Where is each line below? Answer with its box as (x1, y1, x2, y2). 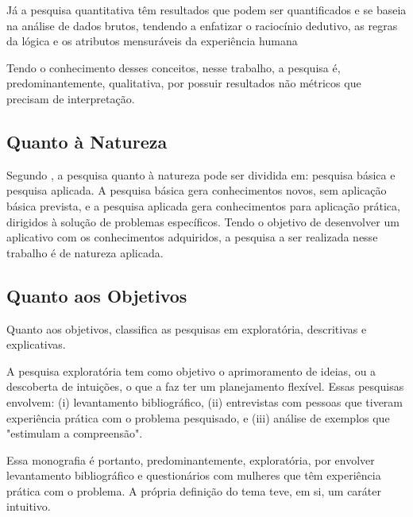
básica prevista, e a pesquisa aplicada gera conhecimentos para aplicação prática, (6, 197, 400, 214)
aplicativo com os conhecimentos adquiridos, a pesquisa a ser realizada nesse (6, 229, 378, 245)
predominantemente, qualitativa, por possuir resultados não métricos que (6, 75, 361, 91)
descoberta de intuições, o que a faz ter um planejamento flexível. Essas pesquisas (6, 378, 404, 395)
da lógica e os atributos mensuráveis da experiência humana (6, 33, 298, 49)
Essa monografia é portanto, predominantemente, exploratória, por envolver (6, 451, 375, 468)
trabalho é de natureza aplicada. (6, 244, 164, 260)
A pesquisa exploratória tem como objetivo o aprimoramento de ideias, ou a (6, 362, 376, 379)
